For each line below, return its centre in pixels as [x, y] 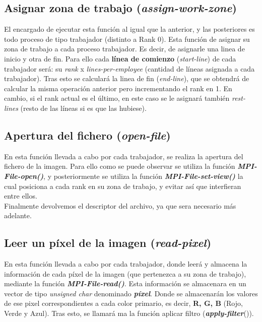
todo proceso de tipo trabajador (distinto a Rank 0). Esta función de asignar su [127, 39]
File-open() [24, 176]
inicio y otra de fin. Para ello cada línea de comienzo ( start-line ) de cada [120, 58]
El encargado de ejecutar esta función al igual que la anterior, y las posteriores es [129, 29]
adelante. [18, 215]
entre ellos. [21, 196]
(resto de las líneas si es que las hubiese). [83, 108]
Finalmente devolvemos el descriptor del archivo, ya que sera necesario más [120, 205]
